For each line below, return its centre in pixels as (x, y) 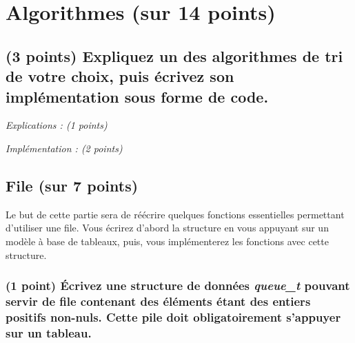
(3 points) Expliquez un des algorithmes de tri (174, 55)
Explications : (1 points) (57, 125)
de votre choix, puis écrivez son (120, 76)
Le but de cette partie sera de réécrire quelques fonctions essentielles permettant (175, 214)
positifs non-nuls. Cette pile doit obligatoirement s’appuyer (173, 316)
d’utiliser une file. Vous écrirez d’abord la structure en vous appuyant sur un (167, 228)
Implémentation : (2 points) (64, 148)
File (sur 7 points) (72, 185)
